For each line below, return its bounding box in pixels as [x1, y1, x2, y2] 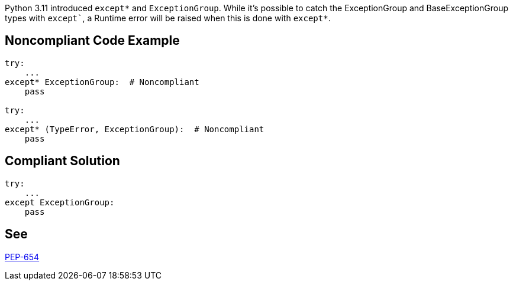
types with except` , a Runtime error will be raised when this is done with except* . [5, 13, 331, 23]
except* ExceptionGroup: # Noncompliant [5, 77, 199, 87]
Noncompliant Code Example [5, 33, 180, 48]
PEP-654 [5, 251, 40, 262]
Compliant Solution [5, 153, 120, 169]
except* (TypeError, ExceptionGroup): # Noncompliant [5, 124, 264, 134]
